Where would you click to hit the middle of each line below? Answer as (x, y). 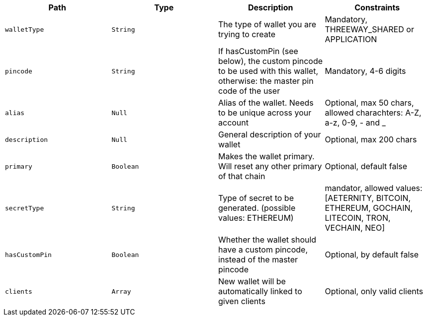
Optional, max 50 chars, (369, 103)
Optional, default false (366, 166)
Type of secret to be (256, 198)
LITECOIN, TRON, (358, 218)
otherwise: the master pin (266, 81)
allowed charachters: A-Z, (373, 113)
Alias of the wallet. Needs (266, 103)
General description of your (270, 134)
